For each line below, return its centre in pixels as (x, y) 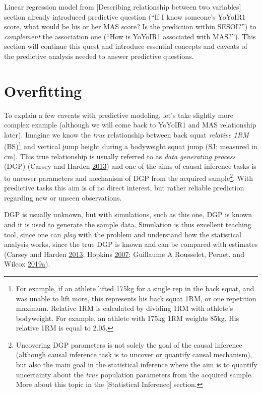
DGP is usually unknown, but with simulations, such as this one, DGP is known (128, 214)
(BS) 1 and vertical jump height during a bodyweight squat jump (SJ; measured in (131, 146)
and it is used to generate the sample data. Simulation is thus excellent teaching (128, 224)
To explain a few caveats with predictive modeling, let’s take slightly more (119, 115)
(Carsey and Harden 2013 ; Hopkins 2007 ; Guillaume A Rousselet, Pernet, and (124, 254)
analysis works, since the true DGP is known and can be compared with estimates (131, 244)
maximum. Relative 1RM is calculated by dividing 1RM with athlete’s (124, 308)
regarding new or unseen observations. (63, 197)
